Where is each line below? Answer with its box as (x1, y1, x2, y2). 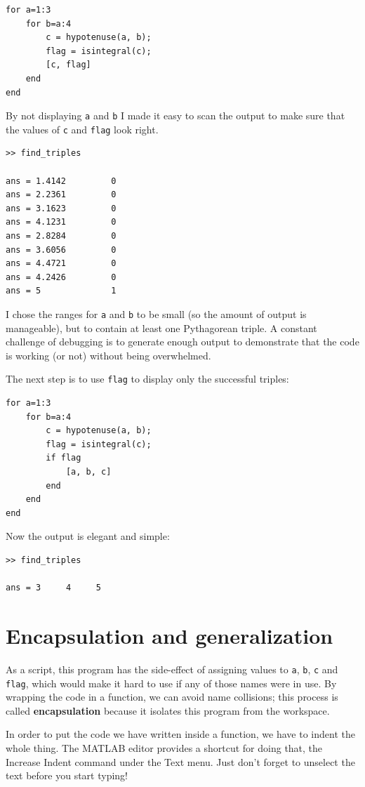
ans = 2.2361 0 (6, 190, 117, 200)
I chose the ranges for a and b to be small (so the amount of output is (6, 307, 307, 321)
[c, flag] (46, 60, 91, 70)
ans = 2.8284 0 (6, 231, 117, 242)
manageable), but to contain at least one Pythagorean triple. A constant (6, 320, 317, 335)
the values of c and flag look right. (6, 121, 159, 136)
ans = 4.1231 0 (6, 217, 117, 227)
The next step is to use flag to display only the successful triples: (6, 371, 289, 386)
